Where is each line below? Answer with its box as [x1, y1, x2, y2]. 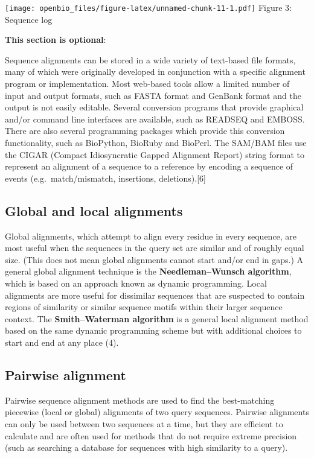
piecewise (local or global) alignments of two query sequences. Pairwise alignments [5, 406, 309, 418]
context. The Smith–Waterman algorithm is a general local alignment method [5, 312, 309, 325]
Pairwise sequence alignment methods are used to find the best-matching [5, 393, 275, 406]
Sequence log [5, 13, 53, 25]
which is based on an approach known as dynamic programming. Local [5, 276, 267, 289]
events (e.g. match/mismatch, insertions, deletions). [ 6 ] [5, 171, 206, 184]
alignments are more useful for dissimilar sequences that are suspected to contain [5, 288, 305, 301]
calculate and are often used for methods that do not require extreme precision [5, 429, 297, 442]
